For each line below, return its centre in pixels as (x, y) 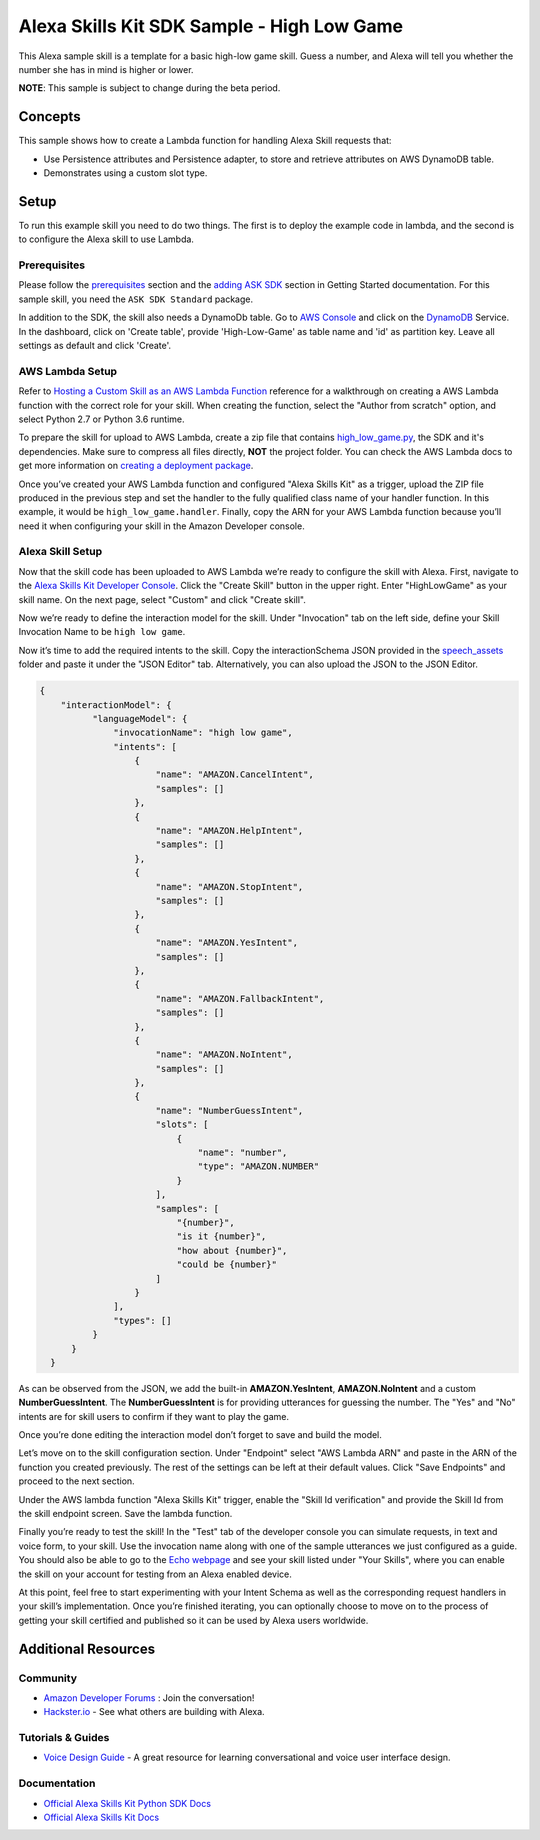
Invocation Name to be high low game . (102, 632)
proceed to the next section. (76, 1481)
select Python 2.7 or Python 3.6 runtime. (101, 419)
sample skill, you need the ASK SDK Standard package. (136, 299)
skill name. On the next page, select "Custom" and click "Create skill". (162, 599)
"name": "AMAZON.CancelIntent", (234, 774)
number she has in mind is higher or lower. (106, 69)
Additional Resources (86, 1648)
